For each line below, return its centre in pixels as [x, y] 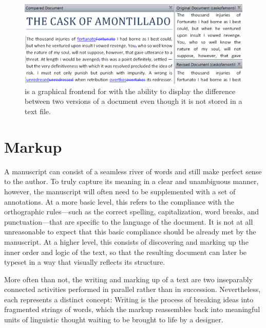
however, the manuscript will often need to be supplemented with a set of [120, 191]
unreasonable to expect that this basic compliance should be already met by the [130, 232]
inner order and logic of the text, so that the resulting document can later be [126, 252]
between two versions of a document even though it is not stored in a [134, 101]
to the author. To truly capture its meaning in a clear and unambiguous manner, [131, 181]
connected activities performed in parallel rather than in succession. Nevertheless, [132, 289]
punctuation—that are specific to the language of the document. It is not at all [129, 221]
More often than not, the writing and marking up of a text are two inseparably [129, 279]
